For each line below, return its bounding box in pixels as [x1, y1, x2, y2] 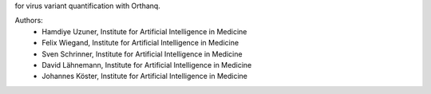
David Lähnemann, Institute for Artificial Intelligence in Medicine [42, 60, 252, 69]
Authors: [14, 16, 43, 25]
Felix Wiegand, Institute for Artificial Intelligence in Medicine [42, 38, 239, 48]
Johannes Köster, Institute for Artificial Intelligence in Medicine [42, 72, 247, 81]
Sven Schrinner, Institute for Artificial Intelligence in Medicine [42, 49, 243, 59]
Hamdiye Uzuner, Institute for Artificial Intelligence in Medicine [42, 26, 247, 36]
